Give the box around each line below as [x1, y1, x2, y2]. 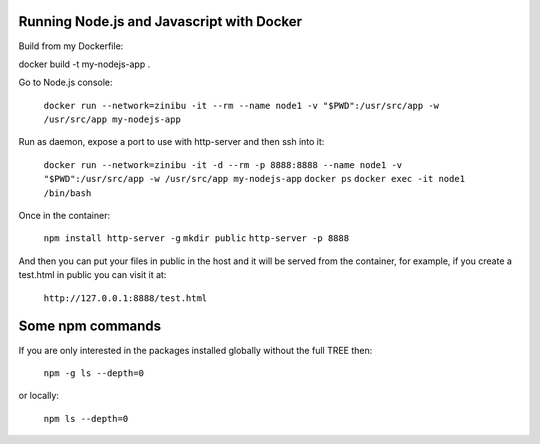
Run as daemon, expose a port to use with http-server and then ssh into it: [18, 136, 325, 148]
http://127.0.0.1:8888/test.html [43, 292, 208, 304]
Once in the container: [18, 210, 110, 222]
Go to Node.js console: [18, 76, 114, 89]
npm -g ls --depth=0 [43, 367, 145, 379]
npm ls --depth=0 [43, 413, 129, 424]
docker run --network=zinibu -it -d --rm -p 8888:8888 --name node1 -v [43, 159, 403, 170]
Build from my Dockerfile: [18, 40, 124, 52]
